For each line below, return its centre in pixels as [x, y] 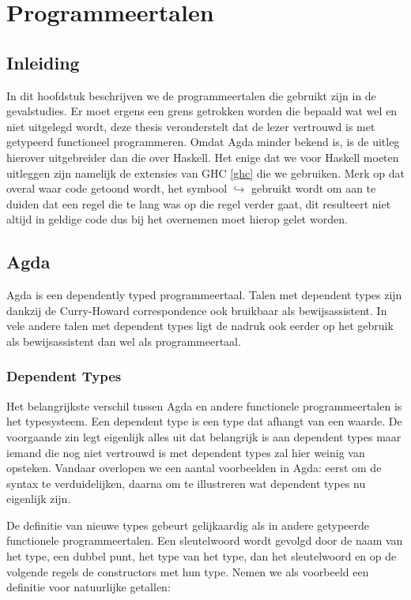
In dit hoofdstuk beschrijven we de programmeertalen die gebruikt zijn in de [191, 95]
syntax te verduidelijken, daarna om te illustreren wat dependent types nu [186, 483]
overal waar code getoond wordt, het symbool [117, 188]
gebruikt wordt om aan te [314, 188]
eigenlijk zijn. [39, 499]
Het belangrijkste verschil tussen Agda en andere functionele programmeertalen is [204, 405]
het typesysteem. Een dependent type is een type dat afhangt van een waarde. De [204, 421]
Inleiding [43, 62]
